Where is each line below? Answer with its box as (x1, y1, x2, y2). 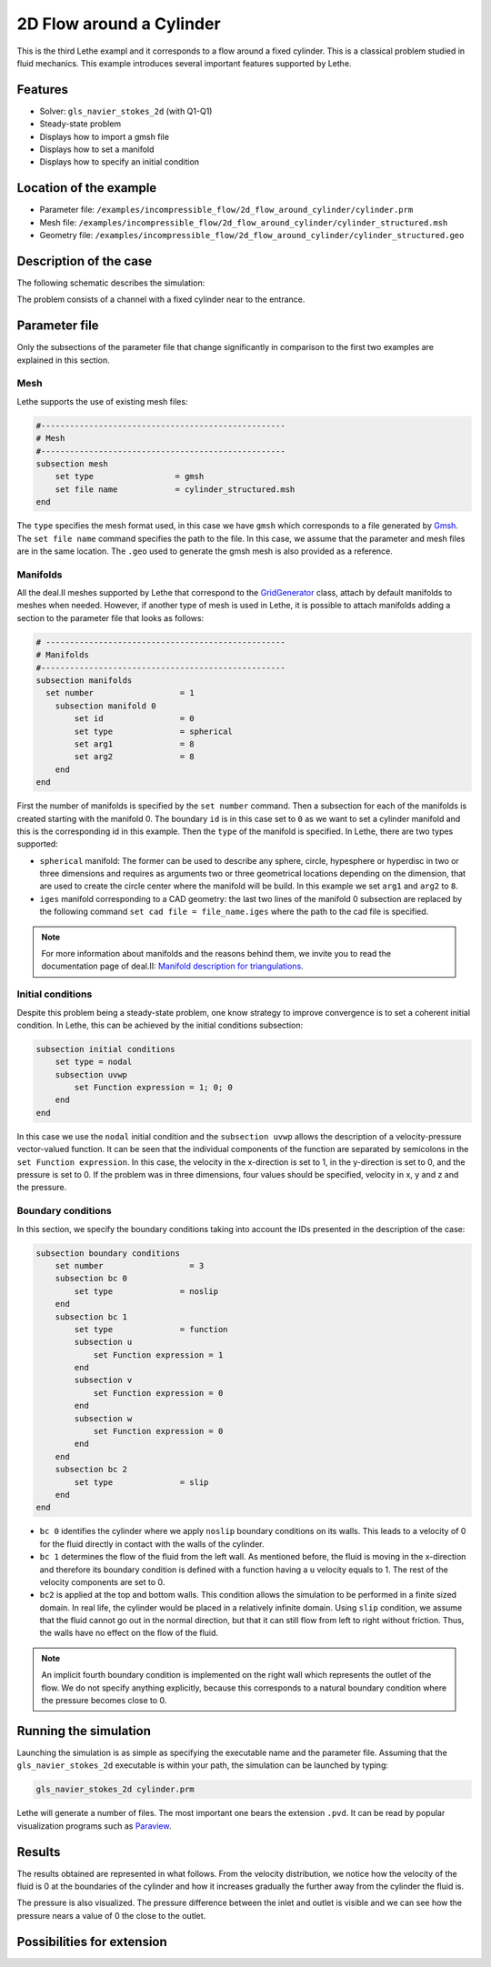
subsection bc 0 (55, 1273, 127, 1284)
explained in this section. (16, 355, 111, 366)
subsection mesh (35, 458, 109, 468)
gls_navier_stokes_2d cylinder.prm (35, 1784, 195, 1795)
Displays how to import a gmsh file (39, 131, 170, 142)
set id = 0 (74, 714, 195, 724)
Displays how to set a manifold (39, 144, 155, 155)
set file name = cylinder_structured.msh (55, 484, 296, 495)
